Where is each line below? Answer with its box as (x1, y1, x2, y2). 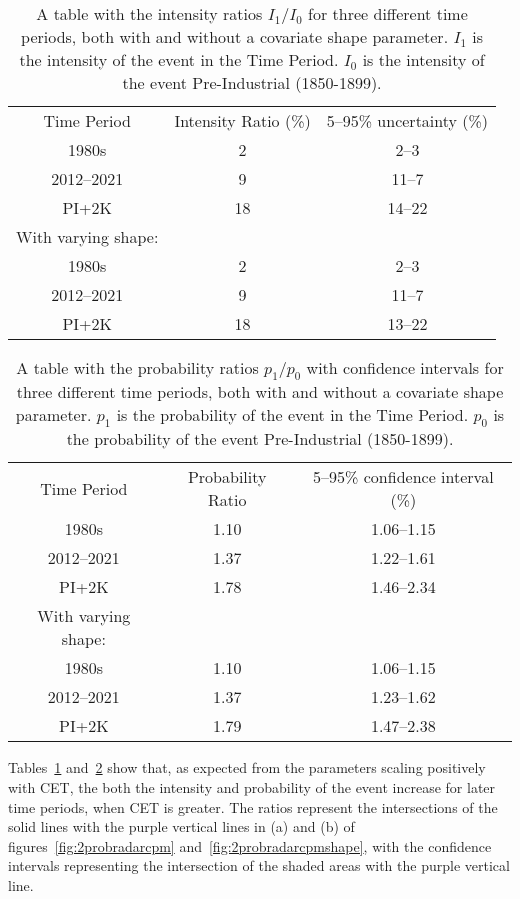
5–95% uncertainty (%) (326, 109, 489, 132)
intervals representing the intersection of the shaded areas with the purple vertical (8, 855, 510, 876)
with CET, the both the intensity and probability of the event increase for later (8, 776, 496, 797)
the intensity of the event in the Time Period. (19, 48, 339, 71)
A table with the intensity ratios (36, 2, 263, 25)
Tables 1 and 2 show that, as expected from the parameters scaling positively (8, 757, 486, 778)
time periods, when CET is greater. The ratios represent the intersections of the (8, 796, 498, 817)
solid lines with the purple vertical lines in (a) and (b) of (8, 816, 355, 837)
